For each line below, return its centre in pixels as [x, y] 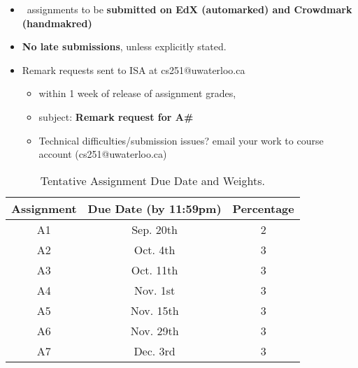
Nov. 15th [155, 310]
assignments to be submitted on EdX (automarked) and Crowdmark [189, 9]
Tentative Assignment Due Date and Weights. [152, 180]
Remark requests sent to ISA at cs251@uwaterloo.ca [134, 69]
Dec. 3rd [155, 351]
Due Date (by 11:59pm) [155, 208]
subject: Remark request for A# [116, 116]
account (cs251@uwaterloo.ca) [103, 154]
